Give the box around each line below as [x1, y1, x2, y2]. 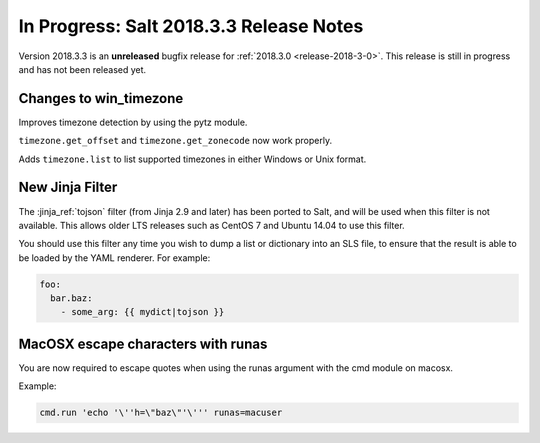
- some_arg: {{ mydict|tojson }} [60, 306, 225, 318]
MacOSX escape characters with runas [18, 335, 268, 352]
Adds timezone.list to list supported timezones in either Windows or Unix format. [18, 153, 367, 165]
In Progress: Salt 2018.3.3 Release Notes [18, 15, 364, 37]
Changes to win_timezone [18, 90, 184, 107]
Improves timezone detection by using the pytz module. [18, 116, 248, 128]
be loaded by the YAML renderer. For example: [18, 251, 211, 264]
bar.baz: [50, 293, 93, 304]
